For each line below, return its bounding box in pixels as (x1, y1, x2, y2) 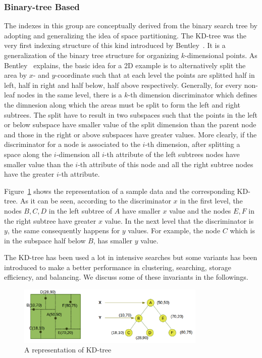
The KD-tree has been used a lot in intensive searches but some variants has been (4, 252, 257, 263)
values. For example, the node (128, 225, 221, 236)
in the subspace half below (4, 235, 86, 245)
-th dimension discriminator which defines (128, 89, 257, 100)
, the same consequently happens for (7, 225, 120, 236)
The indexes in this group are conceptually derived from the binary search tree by (4, 20, 257, 31)
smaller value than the (4, 159, 73, 169)
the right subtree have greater (4, 215, 96, 226)
